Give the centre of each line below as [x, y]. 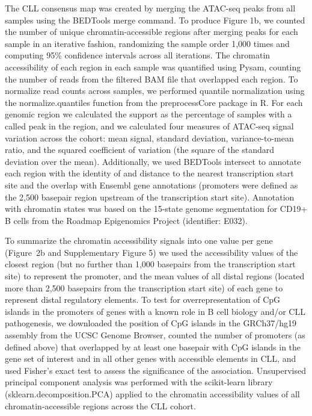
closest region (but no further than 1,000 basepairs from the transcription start [150, 264]
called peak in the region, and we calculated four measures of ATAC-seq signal [149, 126]
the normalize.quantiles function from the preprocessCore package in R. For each [154, 102]
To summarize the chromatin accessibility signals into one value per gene [139, 241]
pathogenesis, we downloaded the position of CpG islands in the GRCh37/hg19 [151, 323]
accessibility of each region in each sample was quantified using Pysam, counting [153, 67]
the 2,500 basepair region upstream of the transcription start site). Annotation [150, 197]
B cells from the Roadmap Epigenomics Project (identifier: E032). [126, 220]
